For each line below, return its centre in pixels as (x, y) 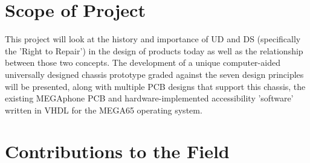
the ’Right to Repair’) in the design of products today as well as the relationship (154, 50)
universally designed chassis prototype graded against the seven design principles (154, 74)
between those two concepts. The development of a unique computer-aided (143, 62)
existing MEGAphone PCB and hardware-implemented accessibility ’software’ (149, 98)
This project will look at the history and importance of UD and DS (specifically (153, 39)
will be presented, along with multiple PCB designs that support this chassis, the (155, 86)
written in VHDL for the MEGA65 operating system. (104, 110)
